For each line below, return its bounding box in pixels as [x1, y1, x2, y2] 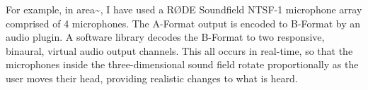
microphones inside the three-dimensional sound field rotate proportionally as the [6, 57, 359, 72]
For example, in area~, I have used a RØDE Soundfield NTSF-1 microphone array [6, 2, 362, 16]
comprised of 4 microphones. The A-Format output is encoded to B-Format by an [6, 15, 361, 30]
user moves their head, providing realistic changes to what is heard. [6, 70, 298, 85]
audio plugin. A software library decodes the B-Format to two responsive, [6, 30, 325, 44]
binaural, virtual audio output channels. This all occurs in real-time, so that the [6, 43, 353, 58]
